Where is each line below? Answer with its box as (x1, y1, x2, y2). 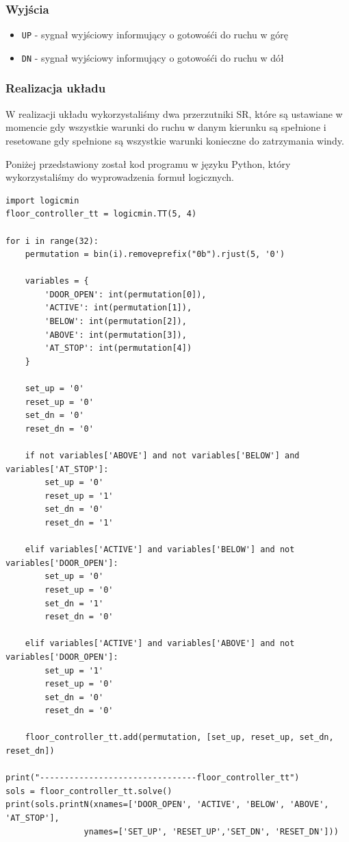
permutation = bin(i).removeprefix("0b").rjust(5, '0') (25, 249, 285, 260)
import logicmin (5, 195, 79, 206)
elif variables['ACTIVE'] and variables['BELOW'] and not (25, 545, 295, 555)
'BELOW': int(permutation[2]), (44, 317, 187, 327)
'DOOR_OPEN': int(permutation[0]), (44, 289, 207, 299)
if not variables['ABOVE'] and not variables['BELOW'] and (25, 451, 300, 460)
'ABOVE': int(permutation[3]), (44, 330, 187, 340)
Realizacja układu (5, 79, 106, 97)
